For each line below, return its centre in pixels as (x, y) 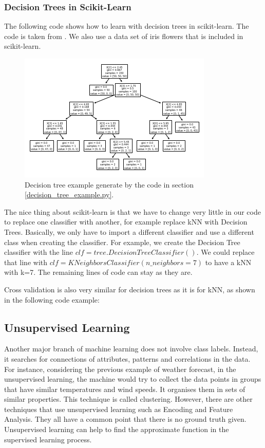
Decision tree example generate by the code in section (109, 184)
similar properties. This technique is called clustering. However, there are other (128, 399)
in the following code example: (52, 299)
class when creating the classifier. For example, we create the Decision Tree (122, 242)
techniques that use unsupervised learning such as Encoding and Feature (119, 409)
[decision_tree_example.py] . (69, 194)
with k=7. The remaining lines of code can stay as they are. (98, 272)
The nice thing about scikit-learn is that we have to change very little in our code (132, 211)
